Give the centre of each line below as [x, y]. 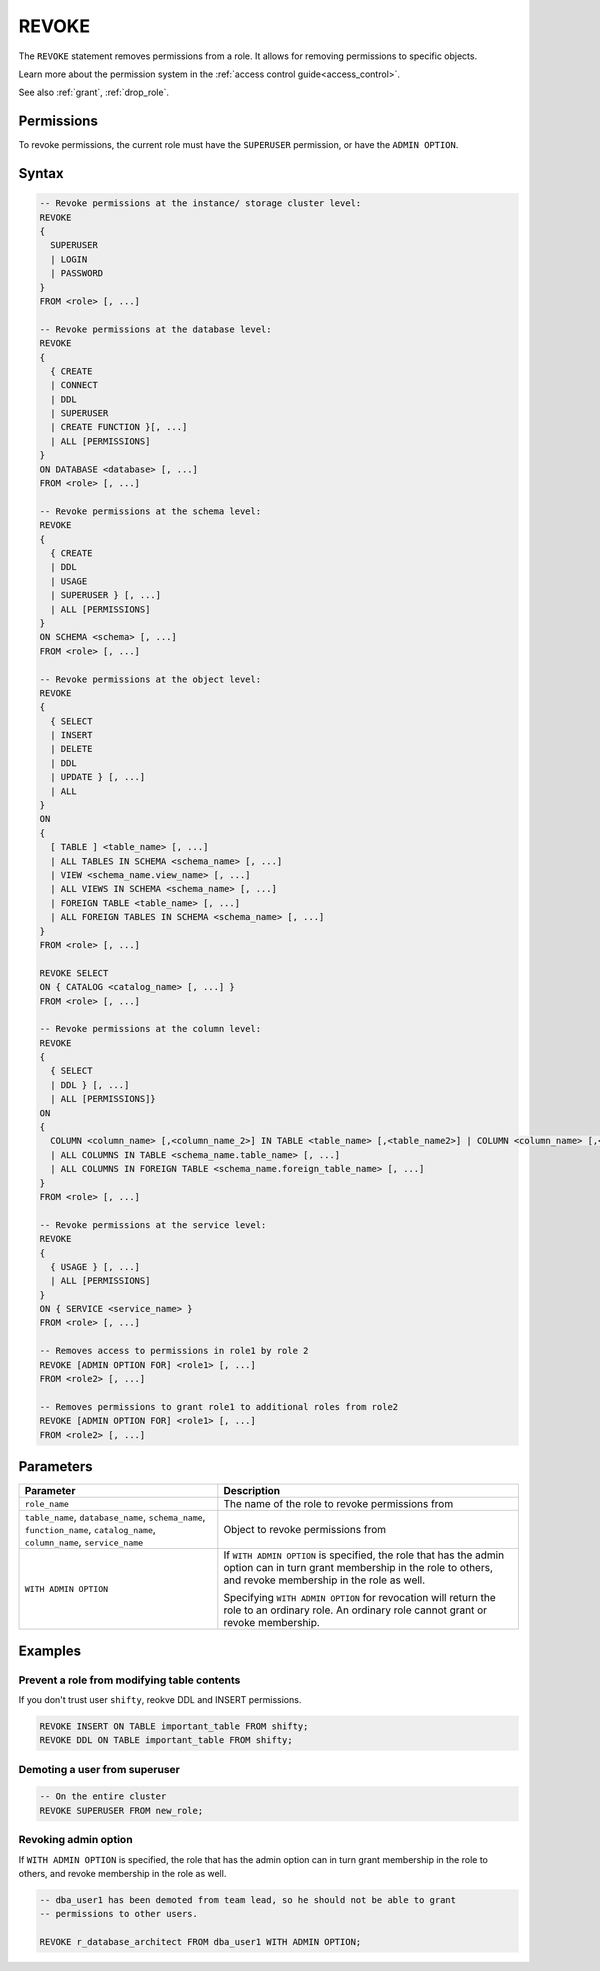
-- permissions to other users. [119, 1914]
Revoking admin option [76, 1840]
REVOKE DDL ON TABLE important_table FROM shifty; [166, 1740]
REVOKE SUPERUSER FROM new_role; [121, 1810]
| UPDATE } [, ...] [98, 777]
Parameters [55, 1466]
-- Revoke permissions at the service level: [153, 1224]
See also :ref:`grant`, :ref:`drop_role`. [94, 92]
